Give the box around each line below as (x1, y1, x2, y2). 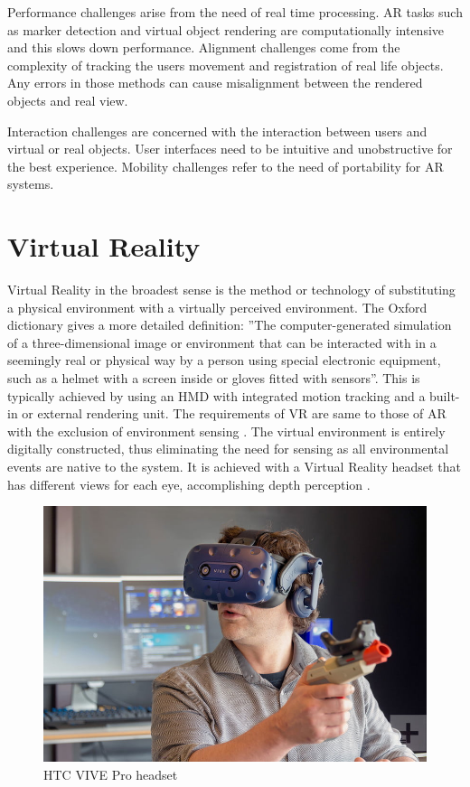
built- (429, 386, 460, 405)
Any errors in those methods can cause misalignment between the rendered (7, 73, 423, 92)
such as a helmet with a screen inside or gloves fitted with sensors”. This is (7, 369, 420, 388)
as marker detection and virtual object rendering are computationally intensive (7, 20, 445, 39)
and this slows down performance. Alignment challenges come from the (7, 38, 400, 57)
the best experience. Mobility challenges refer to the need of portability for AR (7, 156, 444, 175)
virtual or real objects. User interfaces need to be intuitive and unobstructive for (7, 139, 453, 158)
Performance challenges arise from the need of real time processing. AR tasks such (7, 3, 463, 21)
